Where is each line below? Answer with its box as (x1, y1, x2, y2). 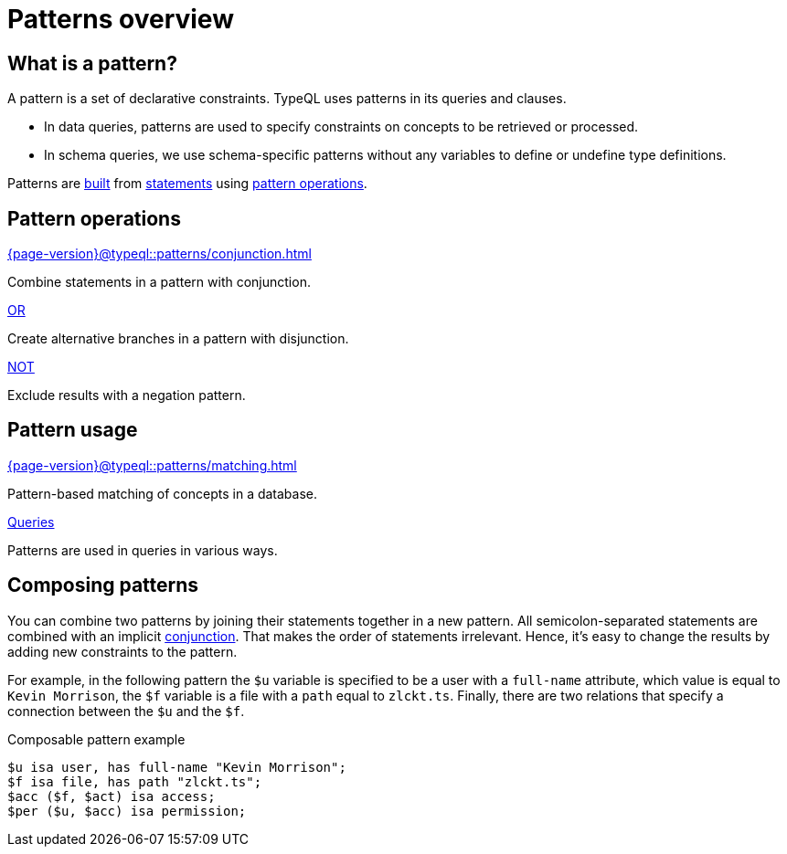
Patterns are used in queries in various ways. (7, 542, 278, 558)
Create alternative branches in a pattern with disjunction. (7, 331, 349, 347)
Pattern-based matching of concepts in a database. (7, 485, 318, 501)
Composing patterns (7, 574, 199, 597)
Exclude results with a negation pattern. (7, 387, 246, 404)
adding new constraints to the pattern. (7, 643, 238, 659)
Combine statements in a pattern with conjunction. (7, 274, 311, 290)
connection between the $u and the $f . (7, 702, 245, 719)
